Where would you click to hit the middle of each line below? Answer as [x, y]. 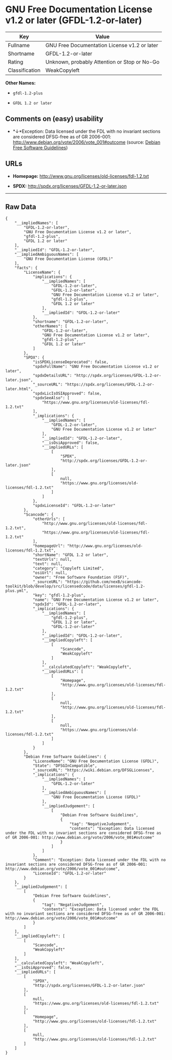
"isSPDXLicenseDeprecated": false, [71, 362]
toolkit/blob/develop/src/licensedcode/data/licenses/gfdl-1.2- [75, 586]
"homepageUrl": [49, 546]
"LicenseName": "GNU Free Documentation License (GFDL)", [96, 761]
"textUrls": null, [52, 560]
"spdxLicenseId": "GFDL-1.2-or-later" [74, 506]
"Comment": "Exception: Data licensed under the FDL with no [99, 860]
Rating [16, 62]
